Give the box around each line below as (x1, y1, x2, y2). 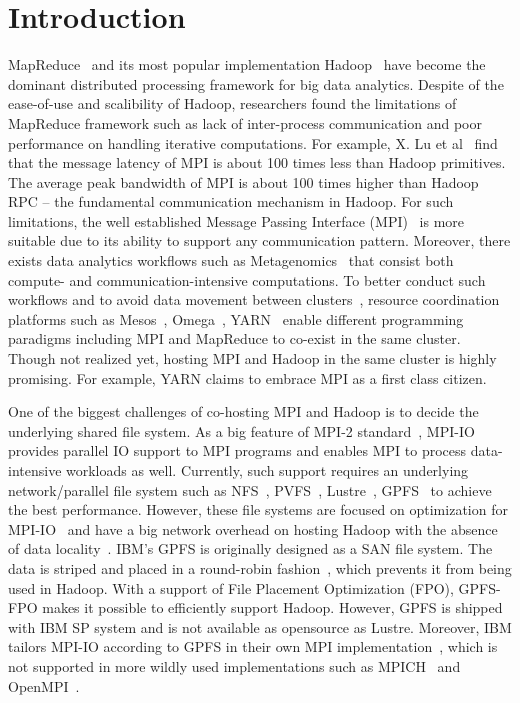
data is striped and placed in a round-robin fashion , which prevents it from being (8, 557, 512, 578)
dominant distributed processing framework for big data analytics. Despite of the (8, 73, 504, 94)
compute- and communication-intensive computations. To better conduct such (8, 269, 486, 290)
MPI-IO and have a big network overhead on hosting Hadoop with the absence (8, 518, 498, 539)
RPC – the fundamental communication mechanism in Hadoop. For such (8, 191, 454, 212)
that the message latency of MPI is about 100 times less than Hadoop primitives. (8, 152, 506, 173)
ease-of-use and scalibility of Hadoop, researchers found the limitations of (8, 93, 457, 114)
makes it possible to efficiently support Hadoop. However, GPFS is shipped (42, 597, 503, 618)
